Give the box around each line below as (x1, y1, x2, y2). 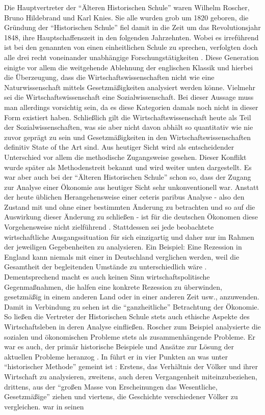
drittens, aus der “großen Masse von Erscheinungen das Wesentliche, (4, 381, 218, 392)
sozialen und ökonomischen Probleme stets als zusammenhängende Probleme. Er (4, 331, 256, 342)
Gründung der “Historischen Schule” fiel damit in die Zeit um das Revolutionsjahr (4, 22, 261, 33)
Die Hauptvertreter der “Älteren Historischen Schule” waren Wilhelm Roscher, (4, 2, 250, 12)
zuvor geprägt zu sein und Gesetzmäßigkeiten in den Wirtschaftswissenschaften (4, 131, 251, 142)
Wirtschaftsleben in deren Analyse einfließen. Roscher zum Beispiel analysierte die (4, 321, 261, 331)
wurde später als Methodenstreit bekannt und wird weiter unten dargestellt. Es (4, 161, 252, 172)
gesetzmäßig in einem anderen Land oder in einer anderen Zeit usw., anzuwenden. (4, 291, 259, 302)
